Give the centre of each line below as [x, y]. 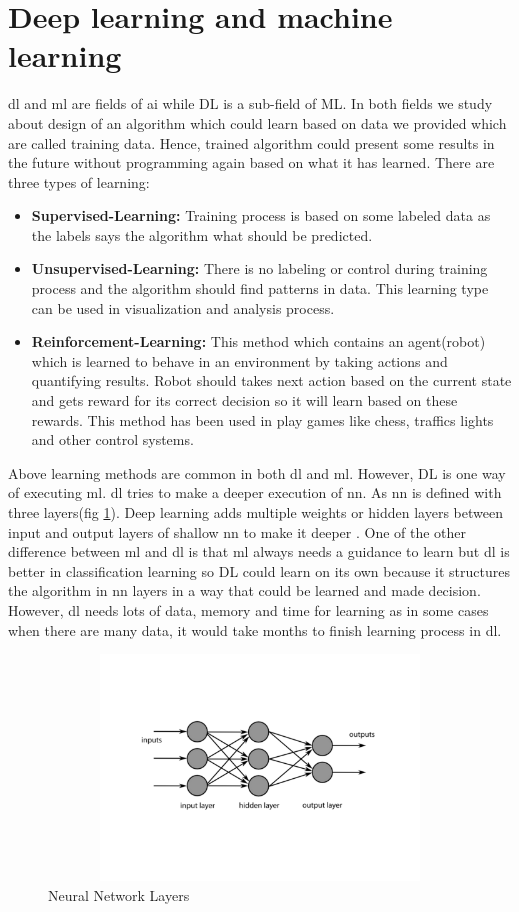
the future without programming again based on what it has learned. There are [251, 162]
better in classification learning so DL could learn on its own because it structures [259, 570]
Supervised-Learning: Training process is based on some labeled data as [261, 215]
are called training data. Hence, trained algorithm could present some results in [251, 142]
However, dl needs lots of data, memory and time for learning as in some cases [248, 609]
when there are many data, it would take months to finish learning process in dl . [255, 629]
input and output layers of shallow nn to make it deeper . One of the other [237, 531]
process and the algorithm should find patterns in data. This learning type [260, 288]
